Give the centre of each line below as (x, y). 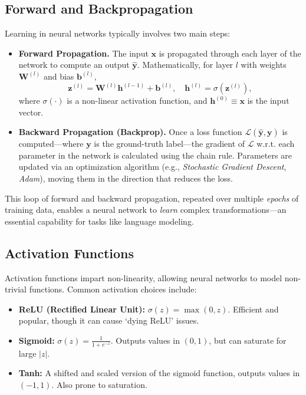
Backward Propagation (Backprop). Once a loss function (130, 132)
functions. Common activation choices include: (113, 289)
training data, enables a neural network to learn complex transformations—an (146, 210)
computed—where (51, 144)
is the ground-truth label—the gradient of (170, 144)
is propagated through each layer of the (230, 53)
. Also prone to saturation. (99, 384)
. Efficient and (253, 309)
